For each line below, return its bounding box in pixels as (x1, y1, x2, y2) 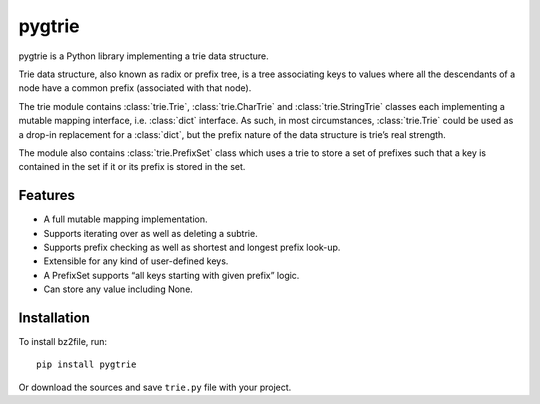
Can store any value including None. (43, 283, 194, 295)
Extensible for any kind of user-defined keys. (43, 255, 229, 267)
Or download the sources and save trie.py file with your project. (18, 381, 292, 393)
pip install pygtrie (36, 359, 137, 370)
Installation (18, 309, 90, 326)
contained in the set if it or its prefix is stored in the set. (18, 161, 246, 173)
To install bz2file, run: (18, 336, 108, 348)
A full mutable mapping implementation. (43, 213, 209, 225)
